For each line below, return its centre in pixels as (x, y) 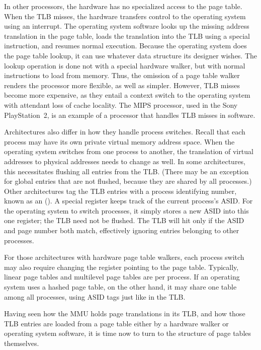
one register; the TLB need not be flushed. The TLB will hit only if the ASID (124, 220)
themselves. (22, 343)
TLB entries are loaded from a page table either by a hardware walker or (116, 323)
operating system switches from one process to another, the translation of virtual (129, 151)
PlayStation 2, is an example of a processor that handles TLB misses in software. (130, 115)
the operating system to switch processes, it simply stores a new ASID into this (126, 210)
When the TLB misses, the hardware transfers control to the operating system (125, 16)
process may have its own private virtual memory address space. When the (119, 141)
